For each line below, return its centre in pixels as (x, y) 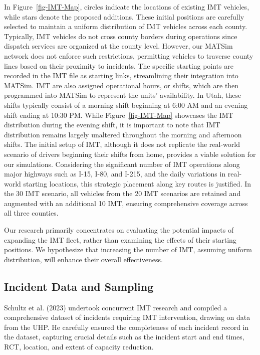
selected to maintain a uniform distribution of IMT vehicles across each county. (126, 26)
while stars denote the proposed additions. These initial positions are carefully (124, 16)
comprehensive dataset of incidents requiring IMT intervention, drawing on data (127, 317)
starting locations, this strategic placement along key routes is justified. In (137, 183)
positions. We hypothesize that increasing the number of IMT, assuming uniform (128, 249)
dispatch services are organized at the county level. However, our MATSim (118, 46)
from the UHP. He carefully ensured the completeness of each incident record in (126, 327)
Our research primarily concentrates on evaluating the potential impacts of (119, 230)
